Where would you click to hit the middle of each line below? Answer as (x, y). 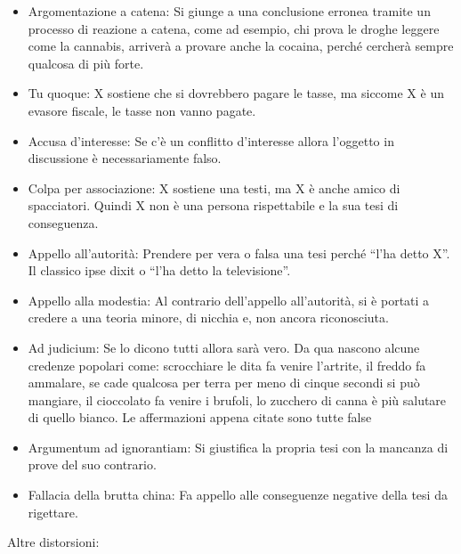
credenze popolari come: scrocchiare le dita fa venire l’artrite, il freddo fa (227, 365)
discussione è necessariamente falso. (125, 158)
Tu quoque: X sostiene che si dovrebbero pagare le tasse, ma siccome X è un (236, 93)
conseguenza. (63, 222)
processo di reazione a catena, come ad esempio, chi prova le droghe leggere (234, 28)
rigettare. (53, 512)
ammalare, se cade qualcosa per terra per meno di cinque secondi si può (224, 383)
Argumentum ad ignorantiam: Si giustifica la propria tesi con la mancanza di (238, 447)
